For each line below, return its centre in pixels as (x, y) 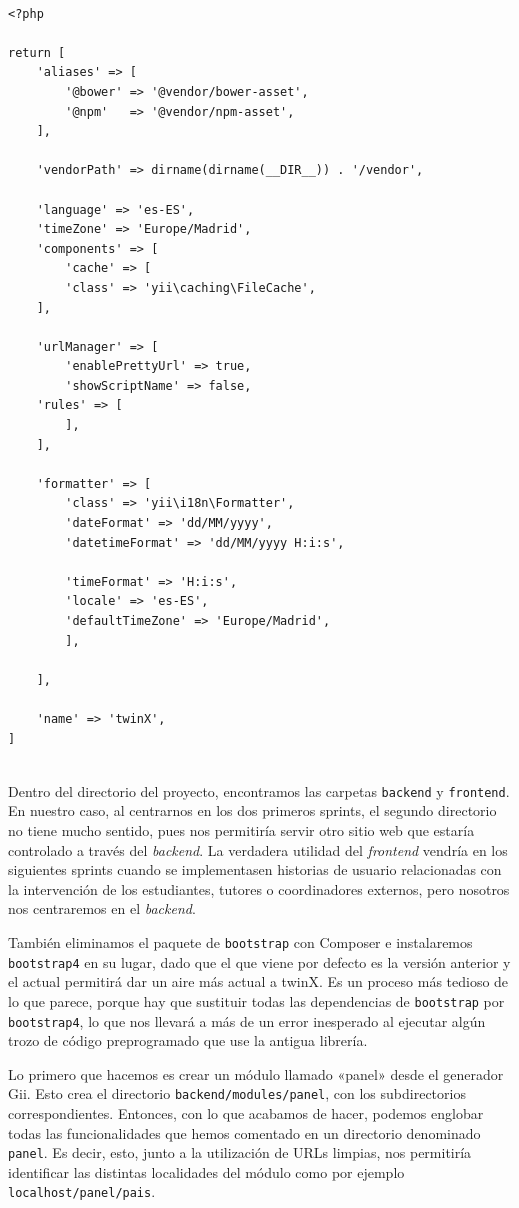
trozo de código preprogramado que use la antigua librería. (188, 1040)
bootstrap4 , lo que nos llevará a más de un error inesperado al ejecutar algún (247, 1020)
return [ (37, 52)
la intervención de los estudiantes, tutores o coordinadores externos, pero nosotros (259, 888)
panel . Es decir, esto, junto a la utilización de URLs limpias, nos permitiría (240, 1152)
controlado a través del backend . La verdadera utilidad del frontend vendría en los (258, 849)
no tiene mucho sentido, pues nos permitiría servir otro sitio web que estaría (241, 830)
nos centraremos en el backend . (102, 908)
